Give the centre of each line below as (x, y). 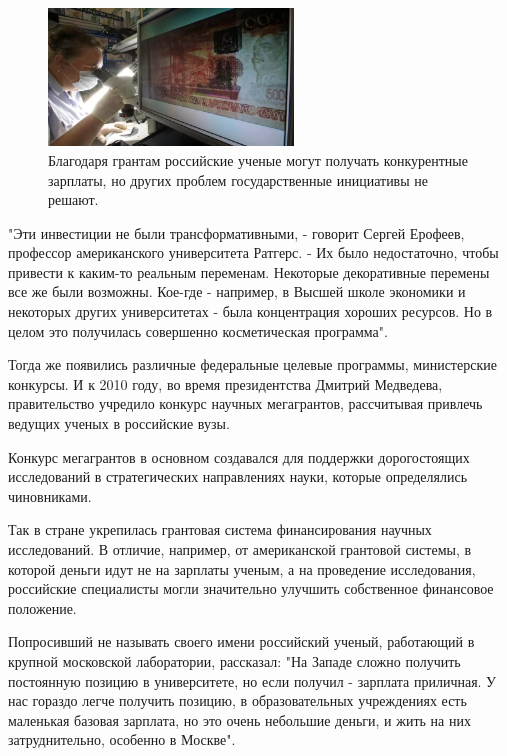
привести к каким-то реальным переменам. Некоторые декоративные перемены (249, 271)
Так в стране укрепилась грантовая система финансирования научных (220, 529)
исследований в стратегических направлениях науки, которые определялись (238, 476)
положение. (42, 607)
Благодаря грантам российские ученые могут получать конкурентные (258, 159)
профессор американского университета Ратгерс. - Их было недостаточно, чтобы (253, 252)
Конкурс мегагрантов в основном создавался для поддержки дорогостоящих (239, 456)
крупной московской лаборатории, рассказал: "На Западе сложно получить (234, 660)
